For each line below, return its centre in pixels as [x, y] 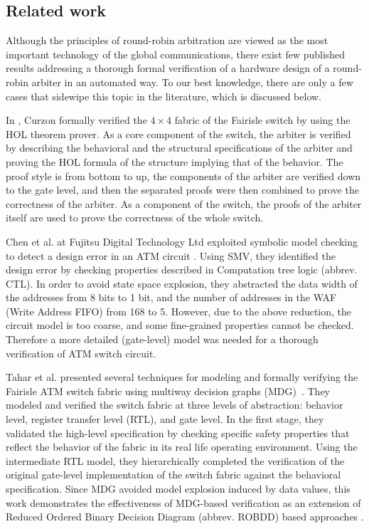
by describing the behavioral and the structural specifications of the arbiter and [179, 148]
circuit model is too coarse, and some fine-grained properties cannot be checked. [180, 325]
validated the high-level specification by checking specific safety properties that [178, 433]
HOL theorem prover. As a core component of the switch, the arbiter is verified [178, 133]
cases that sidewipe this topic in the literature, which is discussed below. [164, 96]
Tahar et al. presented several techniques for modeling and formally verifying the [182, 377]
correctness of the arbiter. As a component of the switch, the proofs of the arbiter [184, 203]
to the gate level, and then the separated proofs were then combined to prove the [182, 190]
